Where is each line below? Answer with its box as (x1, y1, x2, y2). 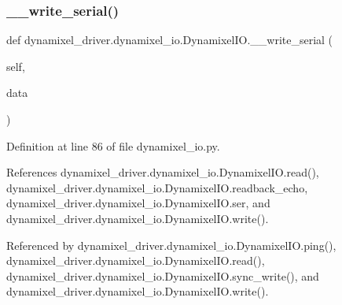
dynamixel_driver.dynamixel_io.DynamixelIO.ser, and (6, 195, 270, 211)
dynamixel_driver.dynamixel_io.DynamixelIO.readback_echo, (6, 179, 308, 195)
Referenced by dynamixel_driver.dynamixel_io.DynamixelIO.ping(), (6, 236, 336, 253)
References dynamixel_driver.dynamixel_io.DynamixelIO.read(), (6, 164, 319, 180)
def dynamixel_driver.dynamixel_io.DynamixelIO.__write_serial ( (6, 32, 333, 48)
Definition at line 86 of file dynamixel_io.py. (6, 137, 220, 154)
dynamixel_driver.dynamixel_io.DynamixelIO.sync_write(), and (6, 267, 319, 284)
